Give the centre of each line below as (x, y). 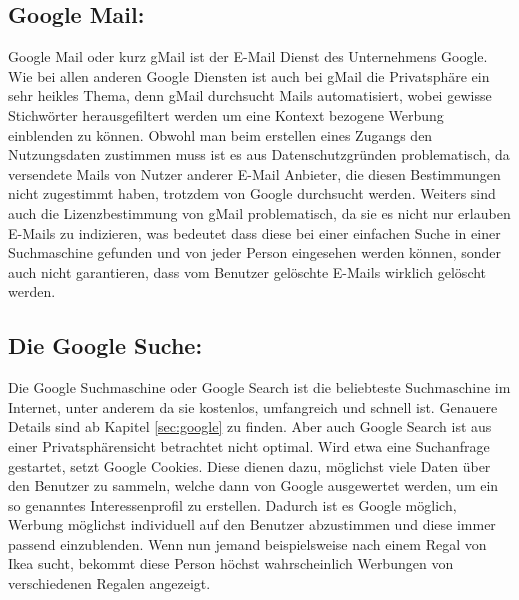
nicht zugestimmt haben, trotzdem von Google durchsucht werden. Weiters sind (252, 193)
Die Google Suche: (105, 345)
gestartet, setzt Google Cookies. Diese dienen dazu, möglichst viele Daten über (249, 465)
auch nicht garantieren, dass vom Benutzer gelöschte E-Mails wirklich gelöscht (247, 271)
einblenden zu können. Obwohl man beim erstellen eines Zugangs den (220, 134)
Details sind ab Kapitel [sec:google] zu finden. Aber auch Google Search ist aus (250, 426)
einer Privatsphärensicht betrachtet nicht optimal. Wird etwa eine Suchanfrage (249, 445)
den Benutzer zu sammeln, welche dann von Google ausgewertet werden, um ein (253, 485)
